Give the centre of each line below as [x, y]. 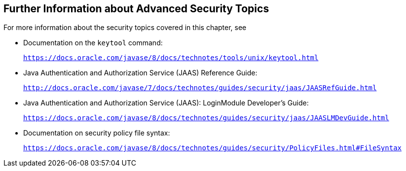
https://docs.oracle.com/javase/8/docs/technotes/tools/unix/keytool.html [171, 58]
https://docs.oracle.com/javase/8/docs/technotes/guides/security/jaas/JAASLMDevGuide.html [206, 118]
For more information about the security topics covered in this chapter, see [125, 28]
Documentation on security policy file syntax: [97, 133]
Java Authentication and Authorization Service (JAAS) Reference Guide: [140, 73]
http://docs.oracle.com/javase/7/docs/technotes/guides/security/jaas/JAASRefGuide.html [200, 88]
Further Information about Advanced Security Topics [136, 9]
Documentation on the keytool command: [93, 43]
